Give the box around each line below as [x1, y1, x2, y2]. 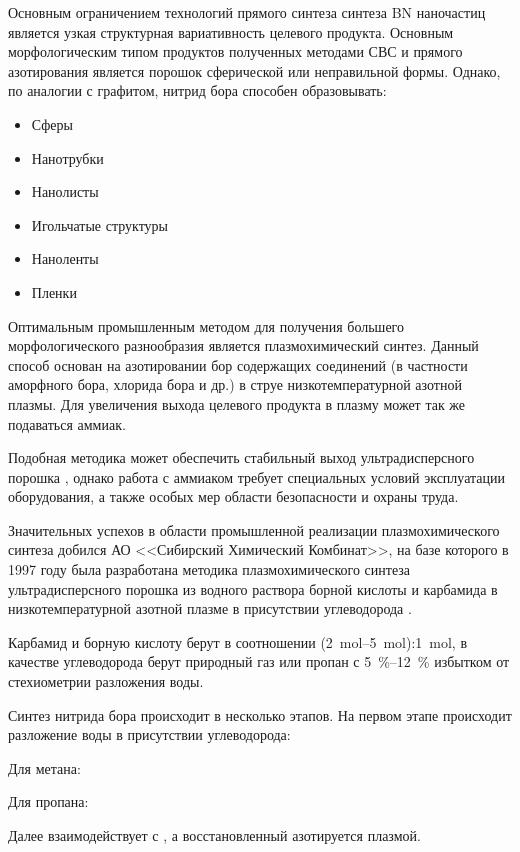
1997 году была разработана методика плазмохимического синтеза [8, 559, 411, 580]
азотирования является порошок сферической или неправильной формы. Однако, [8, 60, 501, 81]
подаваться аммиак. [8, 413, 126, 434]
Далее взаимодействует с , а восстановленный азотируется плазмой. [8, 825, 421, 845]
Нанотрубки [31, 147, 104, 168]
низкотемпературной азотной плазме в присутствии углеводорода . [8, 598, 412, 619]
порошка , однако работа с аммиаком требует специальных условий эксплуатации [8, 466, 505, 487]
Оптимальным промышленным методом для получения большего [8, 315, 405, 336]
